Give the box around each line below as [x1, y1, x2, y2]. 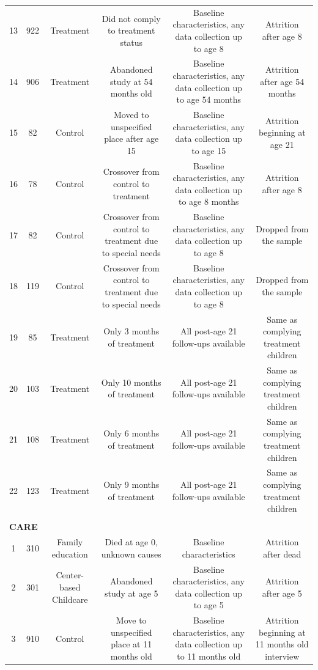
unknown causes [101, 547, 161, 560]
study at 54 [109, 75, 153, 87]
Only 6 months [103, 427, 160, 440]
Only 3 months [103, 325, 160, 337]
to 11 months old [177, 649, 241, 662]
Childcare [52, 592, 88, 605]
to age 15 [191, 144, 226, 156]
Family [57, 536, 83, 548]
